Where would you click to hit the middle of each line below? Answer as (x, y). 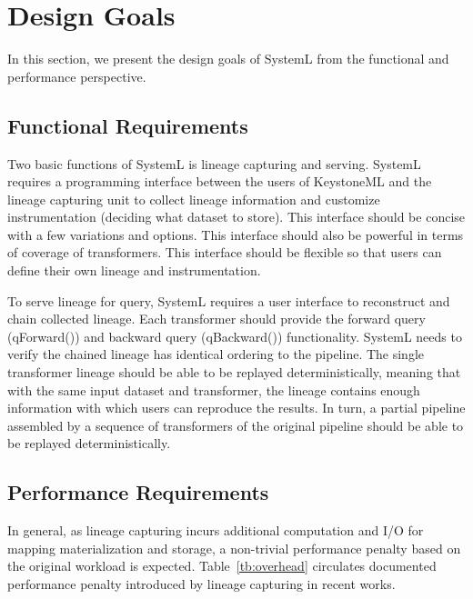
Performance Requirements (138, 492)
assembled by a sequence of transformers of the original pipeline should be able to (236, 425)
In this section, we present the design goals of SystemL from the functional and (228, 59)
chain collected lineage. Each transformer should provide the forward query (216, 319)
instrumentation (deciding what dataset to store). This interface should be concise (236, 217)
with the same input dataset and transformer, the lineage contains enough (214, 389)
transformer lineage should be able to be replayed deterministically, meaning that (234, 372)
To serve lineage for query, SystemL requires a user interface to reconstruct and (229, 300)
